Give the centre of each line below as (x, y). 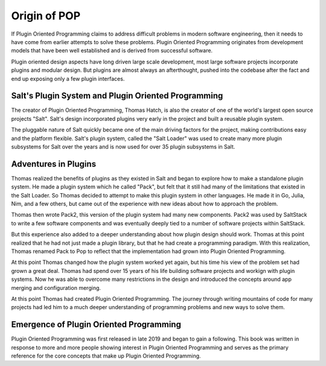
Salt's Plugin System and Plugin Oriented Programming (117, 96)
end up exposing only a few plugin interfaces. (68, 79)
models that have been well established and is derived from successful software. (112, 51)
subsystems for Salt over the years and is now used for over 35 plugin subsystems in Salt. (123, 146)
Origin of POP (46, 16)
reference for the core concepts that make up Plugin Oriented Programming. (106, 356)
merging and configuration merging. (56, 287)
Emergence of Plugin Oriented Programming (96, 325)
